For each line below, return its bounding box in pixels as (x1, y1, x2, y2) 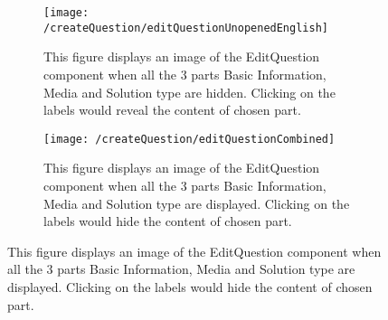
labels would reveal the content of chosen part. (43, 100, 301, 119)
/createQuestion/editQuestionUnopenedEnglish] (43, 21, 328, 34)
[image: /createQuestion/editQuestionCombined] (43, 132, 336, 146)
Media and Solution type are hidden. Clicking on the (43, 82, 336, 101)
